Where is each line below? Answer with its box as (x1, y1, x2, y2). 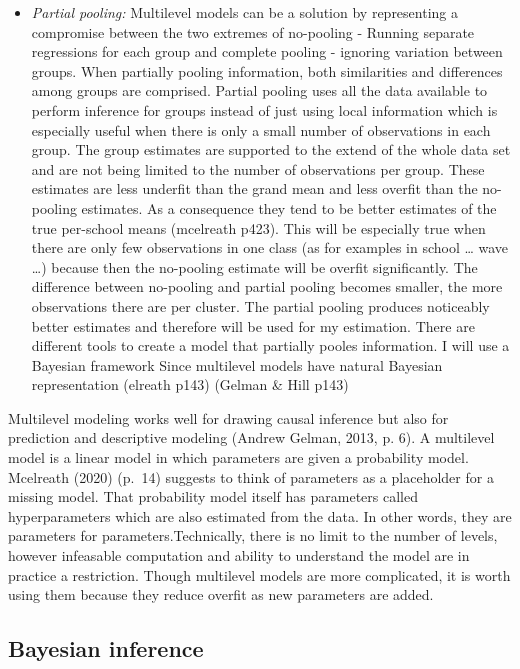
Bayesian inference (8, 633, 204, 664)
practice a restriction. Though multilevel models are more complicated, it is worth (8, 564, 511, 585)
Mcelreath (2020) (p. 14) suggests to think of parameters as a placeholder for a (8, 466, 494, 487)
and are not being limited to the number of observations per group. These (31, 158, 485, 179)
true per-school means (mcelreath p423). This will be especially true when (31, 217, 486, 238)
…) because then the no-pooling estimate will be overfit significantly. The (31, 256, 478, 277)
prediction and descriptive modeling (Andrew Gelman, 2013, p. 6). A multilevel (8, 427, 495, 448)
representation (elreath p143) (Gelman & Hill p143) (31, 374, 349, 395)
